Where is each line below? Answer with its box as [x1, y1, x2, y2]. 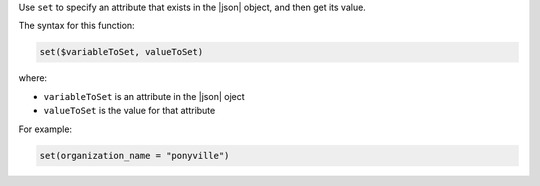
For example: [18, 123, 73, 135]
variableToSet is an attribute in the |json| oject [43, 90, 245, 102]
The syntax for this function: [18, 20, 135, 32]
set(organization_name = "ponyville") [39, 150, 230, 161]
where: [18, 72, 48, 84]
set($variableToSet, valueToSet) [39, 46, 204, 58]
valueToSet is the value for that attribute [43, 105, 216, 117]
